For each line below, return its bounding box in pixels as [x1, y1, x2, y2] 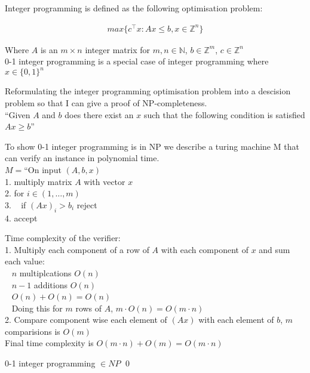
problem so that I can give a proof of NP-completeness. [5, 96, 207, 109]
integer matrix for [85, 43, 151, 56]
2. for [5, 187, 24, 199]
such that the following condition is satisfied [143, 108, 305, 121]
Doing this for [11, 301, 63, 314]
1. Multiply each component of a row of [5, 243, 149, 255]
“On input [24, 163, 62, 175]
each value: [5, 255, 45, 267]
